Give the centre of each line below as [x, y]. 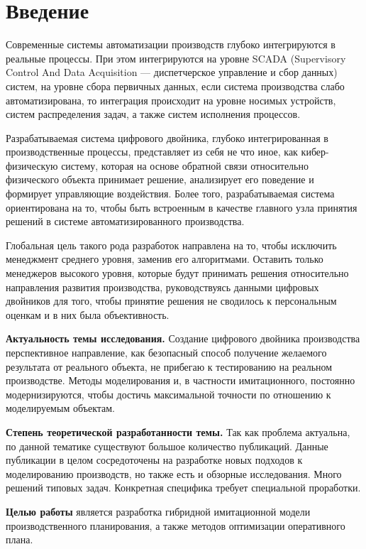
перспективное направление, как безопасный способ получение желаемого [166, 352]
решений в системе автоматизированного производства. [125, 221]
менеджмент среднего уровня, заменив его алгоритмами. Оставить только [165, 259]
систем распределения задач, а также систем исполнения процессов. [153, 114]
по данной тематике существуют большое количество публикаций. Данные [167, 446]
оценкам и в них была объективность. [88, 314]
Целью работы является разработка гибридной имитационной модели [158, 511]
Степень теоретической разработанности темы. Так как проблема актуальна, [178, 431]
